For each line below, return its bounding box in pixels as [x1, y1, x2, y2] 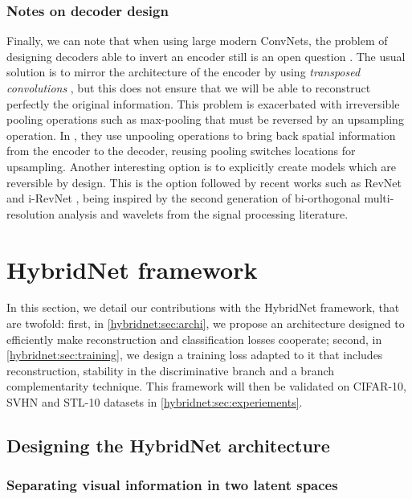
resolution [6, 205, 55, 222]
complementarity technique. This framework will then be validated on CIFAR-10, [6, 378, 406, 395]
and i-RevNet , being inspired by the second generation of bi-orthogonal [6, 190, 361, 207]
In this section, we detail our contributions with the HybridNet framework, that [6, 299, 400, 316]
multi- [364, 190, 394, 207]
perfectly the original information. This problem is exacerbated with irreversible [6, 95, 400, 112]
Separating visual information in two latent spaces [6, 475, 338, 495]
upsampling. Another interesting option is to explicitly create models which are [6, 157, 397, 174]
